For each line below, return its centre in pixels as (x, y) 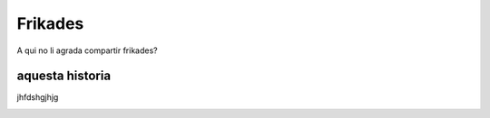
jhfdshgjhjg (38, 97)
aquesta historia (64, 76)
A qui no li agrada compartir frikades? (87, 50)
